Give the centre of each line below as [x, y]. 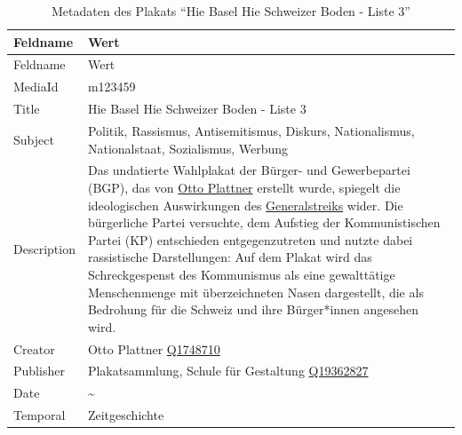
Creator [34, 348]
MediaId [36, 87]
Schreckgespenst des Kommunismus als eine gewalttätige [241, 274]
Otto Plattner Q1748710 [154, 348]
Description [44, 248]
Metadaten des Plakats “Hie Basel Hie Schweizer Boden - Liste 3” [231, 11]
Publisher [39, 371]
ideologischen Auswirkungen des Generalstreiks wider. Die [245, 205]
